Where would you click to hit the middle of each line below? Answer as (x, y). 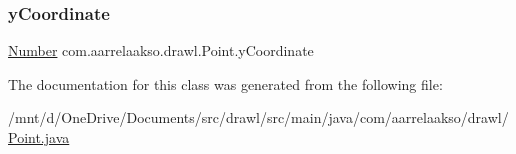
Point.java (39, 137)
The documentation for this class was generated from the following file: (225, 83)
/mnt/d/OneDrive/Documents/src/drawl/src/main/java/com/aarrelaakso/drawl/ (258, 117)
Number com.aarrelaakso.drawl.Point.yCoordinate (161, 50)
